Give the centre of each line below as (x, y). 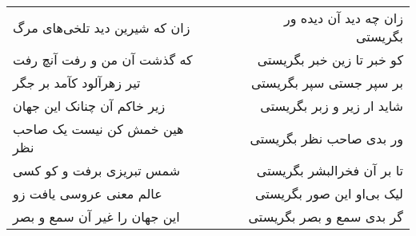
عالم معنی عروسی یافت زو (88, 193)
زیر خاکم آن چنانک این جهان (89, 106)
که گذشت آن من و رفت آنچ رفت (103, 59)
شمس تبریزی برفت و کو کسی (97, 170)
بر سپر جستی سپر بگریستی (327, 83)
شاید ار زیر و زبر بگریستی (332, 106)
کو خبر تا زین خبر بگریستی (330, 59)
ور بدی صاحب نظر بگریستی (326, 138)
